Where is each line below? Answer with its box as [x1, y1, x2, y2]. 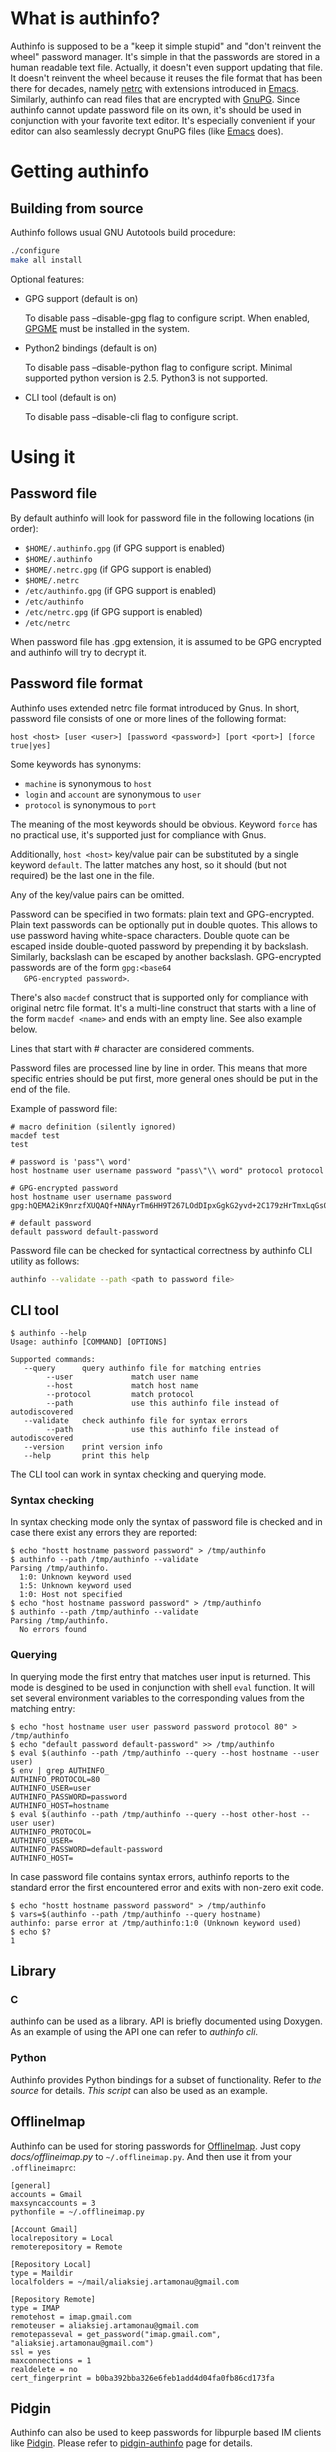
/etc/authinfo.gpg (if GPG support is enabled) [24, 584, 217, 596]
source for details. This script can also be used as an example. [10, 2084, 268, 2096]
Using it [10, 445, 76, 468]
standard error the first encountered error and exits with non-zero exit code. [10, 1881, 325, 1893]
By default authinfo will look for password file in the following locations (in [10, 512, 315, 524]
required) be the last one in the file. [10, 869, 155, 881]
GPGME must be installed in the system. [24, 322, 190, 334]
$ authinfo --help [10, 1328, 87, 1339]
